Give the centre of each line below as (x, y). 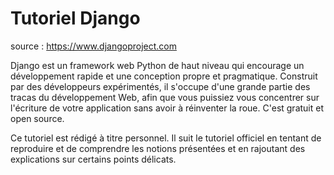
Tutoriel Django (75, 18)
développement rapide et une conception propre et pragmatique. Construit (164, 76)
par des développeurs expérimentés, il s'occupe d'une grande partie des (160, 86)
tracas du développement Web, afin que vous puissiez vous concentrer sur (165, 97)
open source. (37, 118)
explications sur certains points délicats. (93, 159)
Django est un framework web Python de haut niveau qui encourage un (157, 65)
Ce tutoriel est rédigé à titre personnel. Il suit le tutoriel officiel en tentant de (166, 138)
